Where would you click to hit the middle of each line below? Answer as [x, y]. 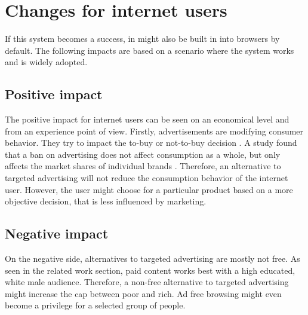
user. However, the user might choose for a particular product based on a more [149, 189]
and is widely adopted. [46, 62]
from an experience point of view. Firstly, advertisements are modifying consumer [154, 131]
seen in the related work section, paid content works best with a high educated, [150, 270]
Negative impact [57, 233]
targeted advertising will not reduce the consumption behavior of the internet [147, 178]
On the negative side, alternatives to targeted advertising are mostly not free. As [153, 259]
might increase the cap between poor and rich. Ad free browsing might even [143, 293]
